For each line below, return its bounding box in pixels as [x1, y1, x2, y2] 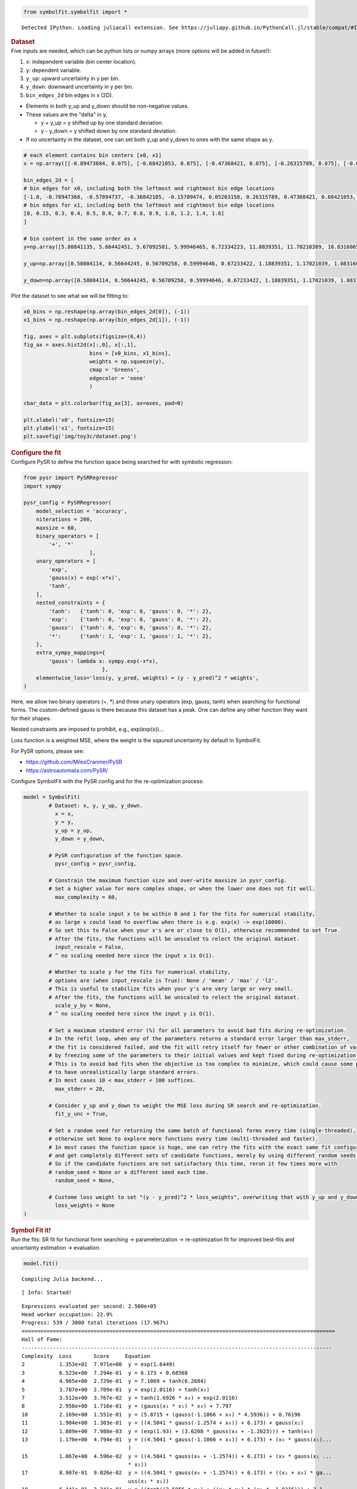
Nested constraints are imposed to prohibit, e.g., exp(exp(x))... [11, 725, 164, 733]
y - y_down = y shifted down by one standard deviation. [40, 127, 177, 135]
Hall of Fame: [21, 1336, 62, 1343]
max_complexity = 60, [54, 893, 118, 901]
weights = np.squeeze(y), [89, 358, 165, 365]
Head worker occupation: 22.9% [21, 1311, 113, 1318]
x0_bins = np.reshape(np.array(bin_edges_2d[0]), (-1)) [23, 308, 190, 315]
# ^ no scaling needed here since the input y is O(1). [48, 1010, 215, 1017]
